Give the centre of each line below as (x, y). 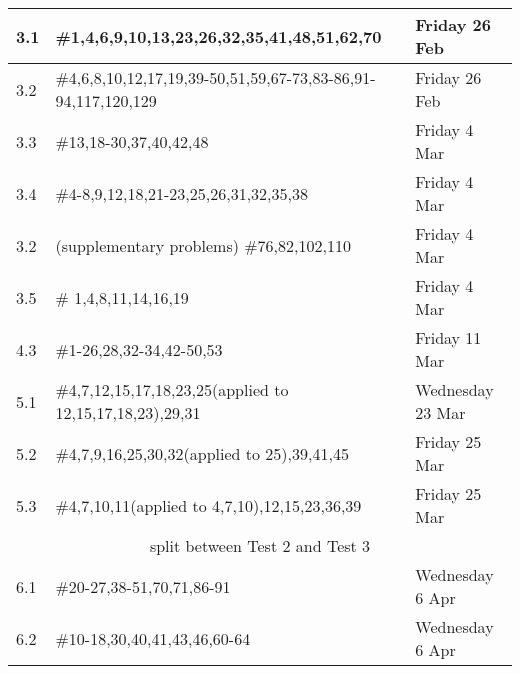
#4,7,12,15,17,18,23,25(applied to (172, 389)
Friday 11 (448, 337)
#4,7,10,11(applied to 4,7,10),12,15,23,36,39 (208, 505)
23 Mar (440, 412)
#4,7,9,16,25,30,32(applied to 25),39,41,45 (202, 453)
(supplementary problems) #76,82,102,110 (203, 245)
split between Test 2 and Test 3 (260, 545)
